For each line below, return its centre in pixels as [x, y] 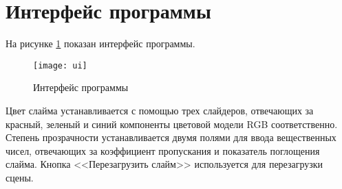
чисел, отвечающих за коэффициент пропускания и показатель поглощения [163, 150]
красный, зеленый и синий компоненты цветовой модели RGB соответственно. [172, 124]
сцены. [20, 177]
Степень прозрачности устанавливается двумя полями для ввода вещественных [171, 137]
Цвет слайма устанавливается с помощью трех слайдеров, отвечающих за [160, 110]
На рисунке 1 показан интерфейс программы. [100, 43]
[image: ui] [60, 65]
